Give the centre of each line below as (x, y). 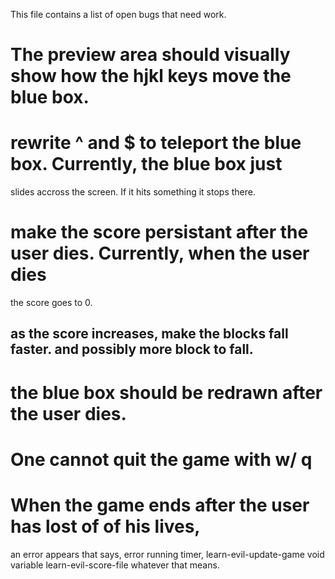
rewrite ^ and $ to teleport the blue (156, 143)
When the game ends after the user (160, 505)
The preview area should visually (150, 55)
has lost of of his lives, (105, 526)
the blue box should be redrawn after (166, 392)
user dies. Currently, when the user (160, 253)
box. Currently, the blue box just (146, 164)
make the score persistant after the (159, 232)
